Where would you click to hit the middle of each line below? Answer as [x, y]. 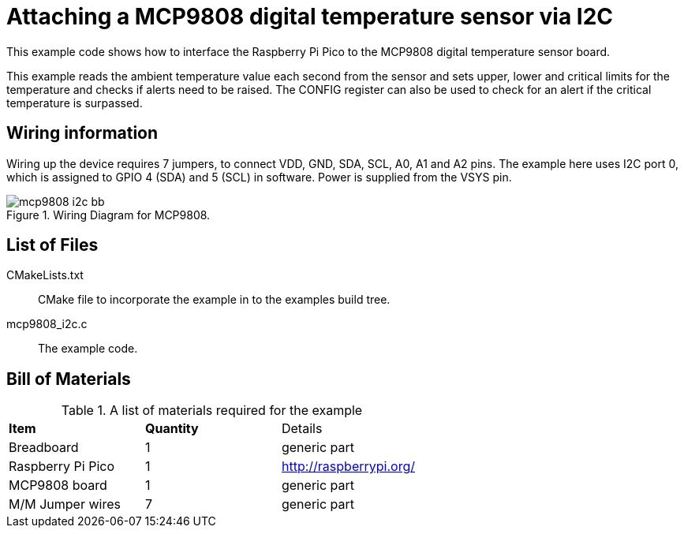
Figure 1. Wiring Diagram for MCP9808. [108, 215]
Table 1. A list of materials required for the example [212, 411]
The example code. [88, 349]
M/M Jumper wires [65, 504]
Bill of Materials [69, 379]
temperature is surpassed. [75, 103]
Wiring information [82, 133]
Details [302, 429]
